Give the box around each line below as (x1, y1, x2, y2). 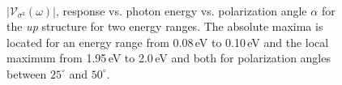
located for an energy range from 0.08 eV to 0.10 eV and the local (6, 33, 329, 50)
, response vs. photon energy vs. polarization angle (55, 2, 307, 19)
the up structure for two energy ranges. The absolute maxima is (6, 18, 323, 35)
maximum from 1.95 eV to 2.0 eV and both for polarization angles (6, 49, 331, 66)
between (6, 65, 47, 82)
